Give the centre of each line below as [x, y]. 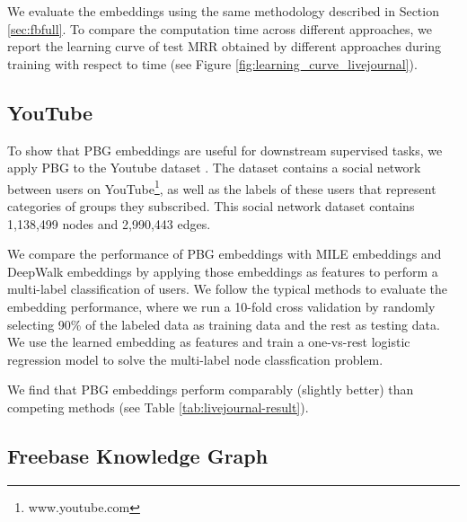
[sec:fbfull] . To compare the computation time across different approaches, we [220, 28]
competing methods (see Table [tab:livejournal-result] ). [158, 407]
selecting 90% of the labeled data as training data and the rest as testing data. [224, 324]
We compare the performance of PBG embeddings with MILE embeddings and [225, 254]
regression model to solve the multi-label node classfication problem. [195, 359]
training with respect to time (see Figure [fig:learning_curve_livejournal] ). [212, 63]
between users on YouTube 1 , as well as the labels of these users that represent [222, 187]
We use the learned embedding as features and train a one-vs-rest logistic [209, 342]
